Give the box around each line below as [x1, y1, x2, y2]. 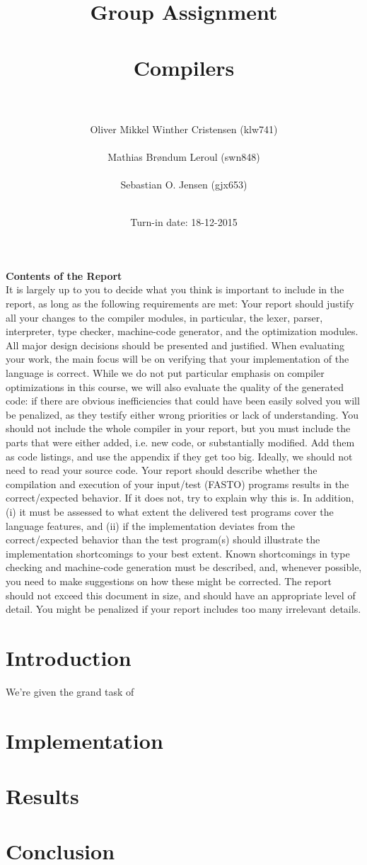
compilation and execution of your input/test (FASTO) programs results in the [6, 476, 349, 491]
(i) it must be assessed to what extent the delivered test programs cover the [6, 504, 334, 519]
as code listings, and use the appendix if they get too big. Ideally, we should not [6, 448, 353, 463]
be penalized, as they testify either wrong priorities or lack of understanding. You [6, 407, 359, 422]
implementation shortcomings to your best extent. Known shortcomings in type [6, 545, 350, 560]
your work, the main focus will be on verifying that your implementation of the [6, 351, 349, 366]
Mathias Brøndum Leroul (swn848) [107, 149, 260, 164]
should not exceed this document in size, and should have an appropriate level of [6, 587, 356, 602]
